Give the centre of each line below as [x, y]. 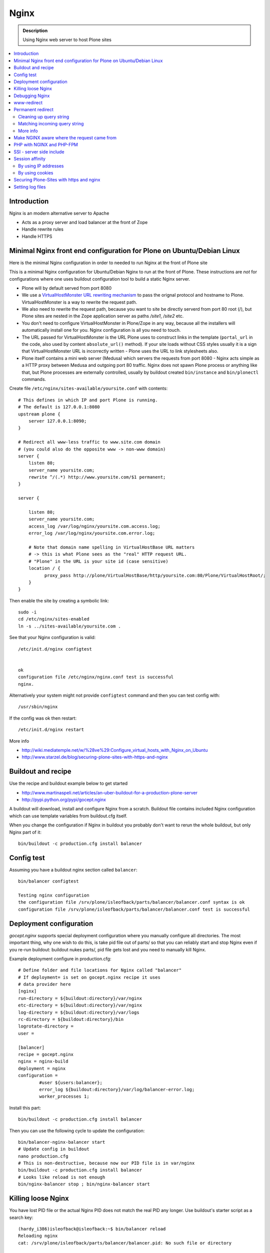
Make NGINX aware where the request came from [65, 138]
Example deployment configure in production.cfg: [60, 959]
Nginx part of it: [25, 832]
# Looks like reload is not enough [62, 1177]
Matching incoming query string [51, 124]
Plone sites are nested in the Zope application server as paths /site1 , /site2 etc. [103, 316]
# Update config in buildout [54, 1149]
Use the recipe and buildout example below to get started [68, 783]
